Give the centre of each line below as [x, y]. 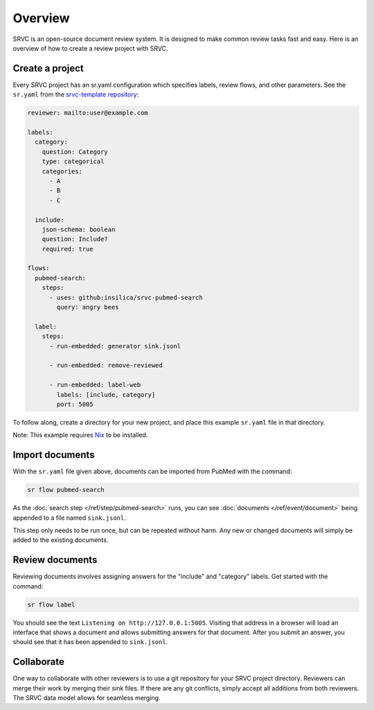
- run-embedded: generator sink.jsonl [115, 346]
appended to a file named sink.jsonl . [69, 518]
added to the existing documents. [61, 540]
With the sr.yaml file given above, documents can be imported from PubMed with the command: [152, 471]
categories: [62, 171]
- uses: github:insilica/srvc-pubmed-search [126, 297]
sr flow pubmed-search [66, 490]
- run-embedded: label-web [95, 385]
